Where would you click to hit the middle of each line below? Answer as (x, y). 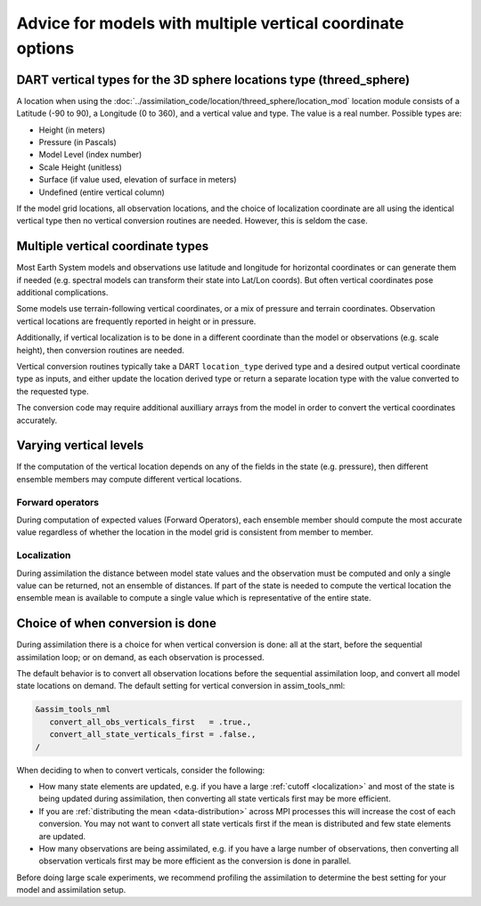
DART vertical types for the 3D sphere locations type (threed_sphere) (213, 80)
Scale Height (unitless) (80, 167)
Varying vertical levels (80, 445)
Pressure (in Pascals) (78, 142)
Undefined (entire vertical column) (102, 192)
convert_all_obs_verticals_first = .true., (151, 722)
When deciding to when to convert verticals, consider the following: (141, 770)
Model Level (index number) (90, 155)
